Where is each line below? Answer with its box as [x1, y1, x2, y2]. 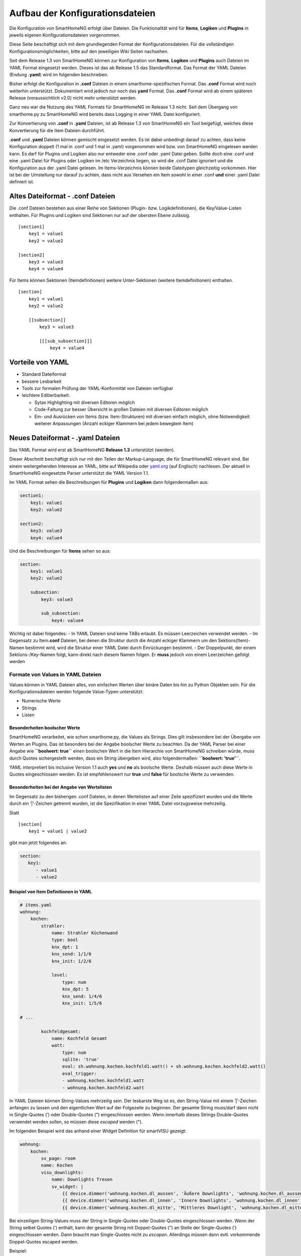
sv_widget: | [51, 1184, 84, 1189]
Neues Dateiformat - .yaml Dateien [9, 434, 120, 442]
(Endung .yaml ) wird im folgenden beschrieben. [9, 71, 109, 77]
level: [51, 972, 68, 978]
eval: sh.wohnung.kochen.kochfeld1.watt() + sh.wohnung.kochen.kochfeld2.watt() [62, 1064, 266, 1070]
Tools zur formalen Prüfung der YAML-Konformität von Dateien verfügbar [22, 385, 174, 391]
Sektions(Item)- [218, 638, 250, 644]
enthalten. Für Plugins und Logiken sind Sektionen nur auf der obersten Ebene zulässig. [9, 212, 191, 218]
